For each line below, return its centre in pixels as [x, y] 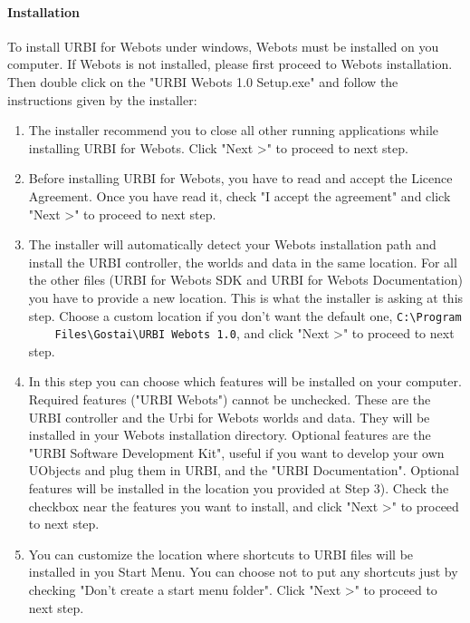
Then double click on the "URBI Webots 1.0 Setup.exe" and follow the [203, 81]
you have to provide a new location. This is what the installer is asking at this [246, 297]
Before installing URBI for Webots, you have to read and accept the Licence [240, 178]
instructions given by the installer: [102, 99]
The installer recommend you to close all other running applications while [234, 130]
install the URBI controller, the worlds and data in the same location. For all [243, 262]
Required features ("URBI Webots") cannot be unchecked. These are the [230, 399]
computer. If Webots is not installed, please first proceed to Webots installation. [230, 64]
